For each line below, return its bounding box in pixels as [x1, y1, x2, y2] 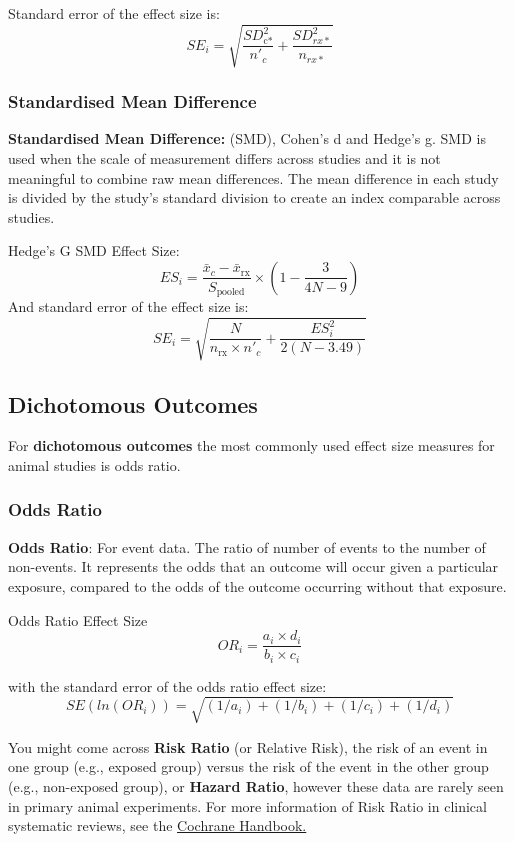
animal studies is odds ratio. [8, 454, 181, 475]
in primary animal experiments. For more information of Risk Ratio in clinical [8, 795, 487, 816]
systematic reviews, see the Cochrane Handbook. [8, 815, 307, 836]
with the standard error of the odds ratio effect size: [8, 675, 327, 696]
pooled [216, 286, 245, 297]
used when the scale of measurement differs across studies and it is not [8, 147, 441, 168]
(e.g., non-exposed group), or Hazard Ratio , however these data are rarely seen [8, 775, 504, 796]
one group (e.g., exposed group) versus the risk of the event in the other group [8, 756, 489, 777]
